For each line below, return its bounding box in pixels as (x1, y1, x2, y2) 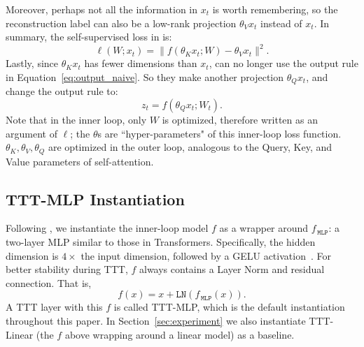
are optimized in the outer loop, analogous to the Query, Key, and (48, 140, 332, 154)
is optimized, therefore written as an (162, 112, 318, 126)
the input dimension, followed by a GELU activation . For (80, 248, 331, 263)
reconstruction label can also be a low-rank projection (6, 15, 237, 30)
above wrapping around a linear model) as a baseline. (64, 327, 295, 341)
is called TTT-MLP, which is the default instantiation (113, 300, 345, 314)
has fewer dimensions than (84, 56, 197, 71)
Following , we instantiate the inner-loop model (6, 221, 209, 235)
